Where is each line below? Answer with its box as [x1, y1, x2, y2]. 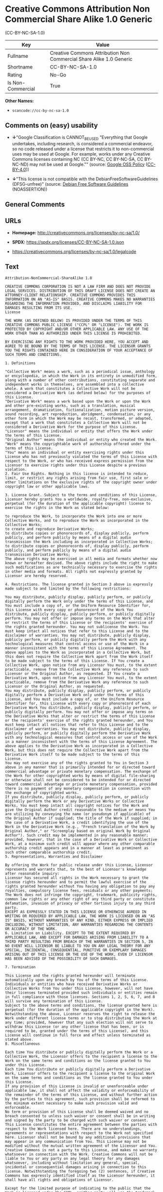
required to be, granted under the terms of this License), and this [5, 1028, 149, 1034]
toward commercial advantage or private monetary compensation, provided [5, 782, 158, 787]
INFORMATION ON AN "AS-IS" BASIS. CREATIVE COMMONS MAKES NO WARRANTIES [5, 297, 155, 302]
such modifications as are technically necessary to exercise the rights [5, 565, 158, 570]
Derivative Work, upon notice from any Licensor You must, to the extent [5, 675, 158, 680]
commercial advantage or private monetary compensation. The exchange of [5, 769, 158, 774]
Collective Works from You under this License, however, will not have [5, 986, 153, 991]
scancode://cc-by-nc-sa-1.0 [12, 108, 69, 113]
